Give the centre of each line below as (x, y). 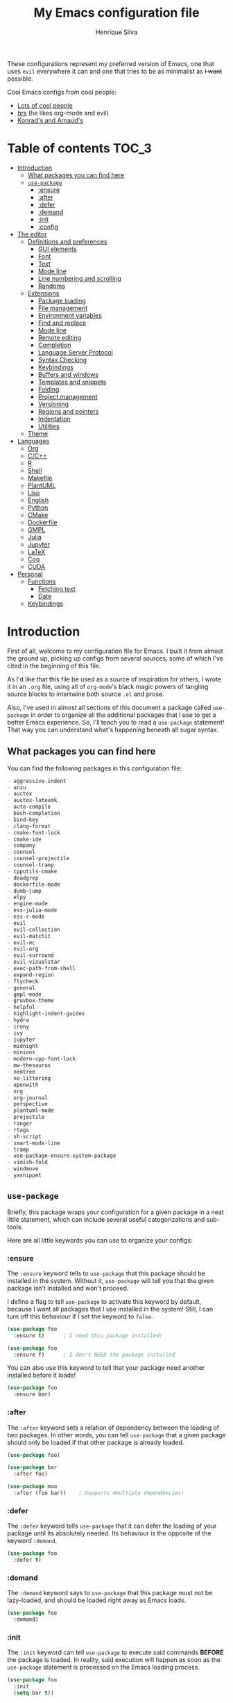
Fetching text (57, 588)
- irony (18, 1026)
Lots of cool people (45, 105)
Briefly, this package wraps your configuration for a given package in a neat (115, 1212)
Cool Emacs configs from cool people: (62, 92)
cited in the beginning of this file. (54, 665)
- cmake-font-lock (34, 832)
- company (21, 846)
